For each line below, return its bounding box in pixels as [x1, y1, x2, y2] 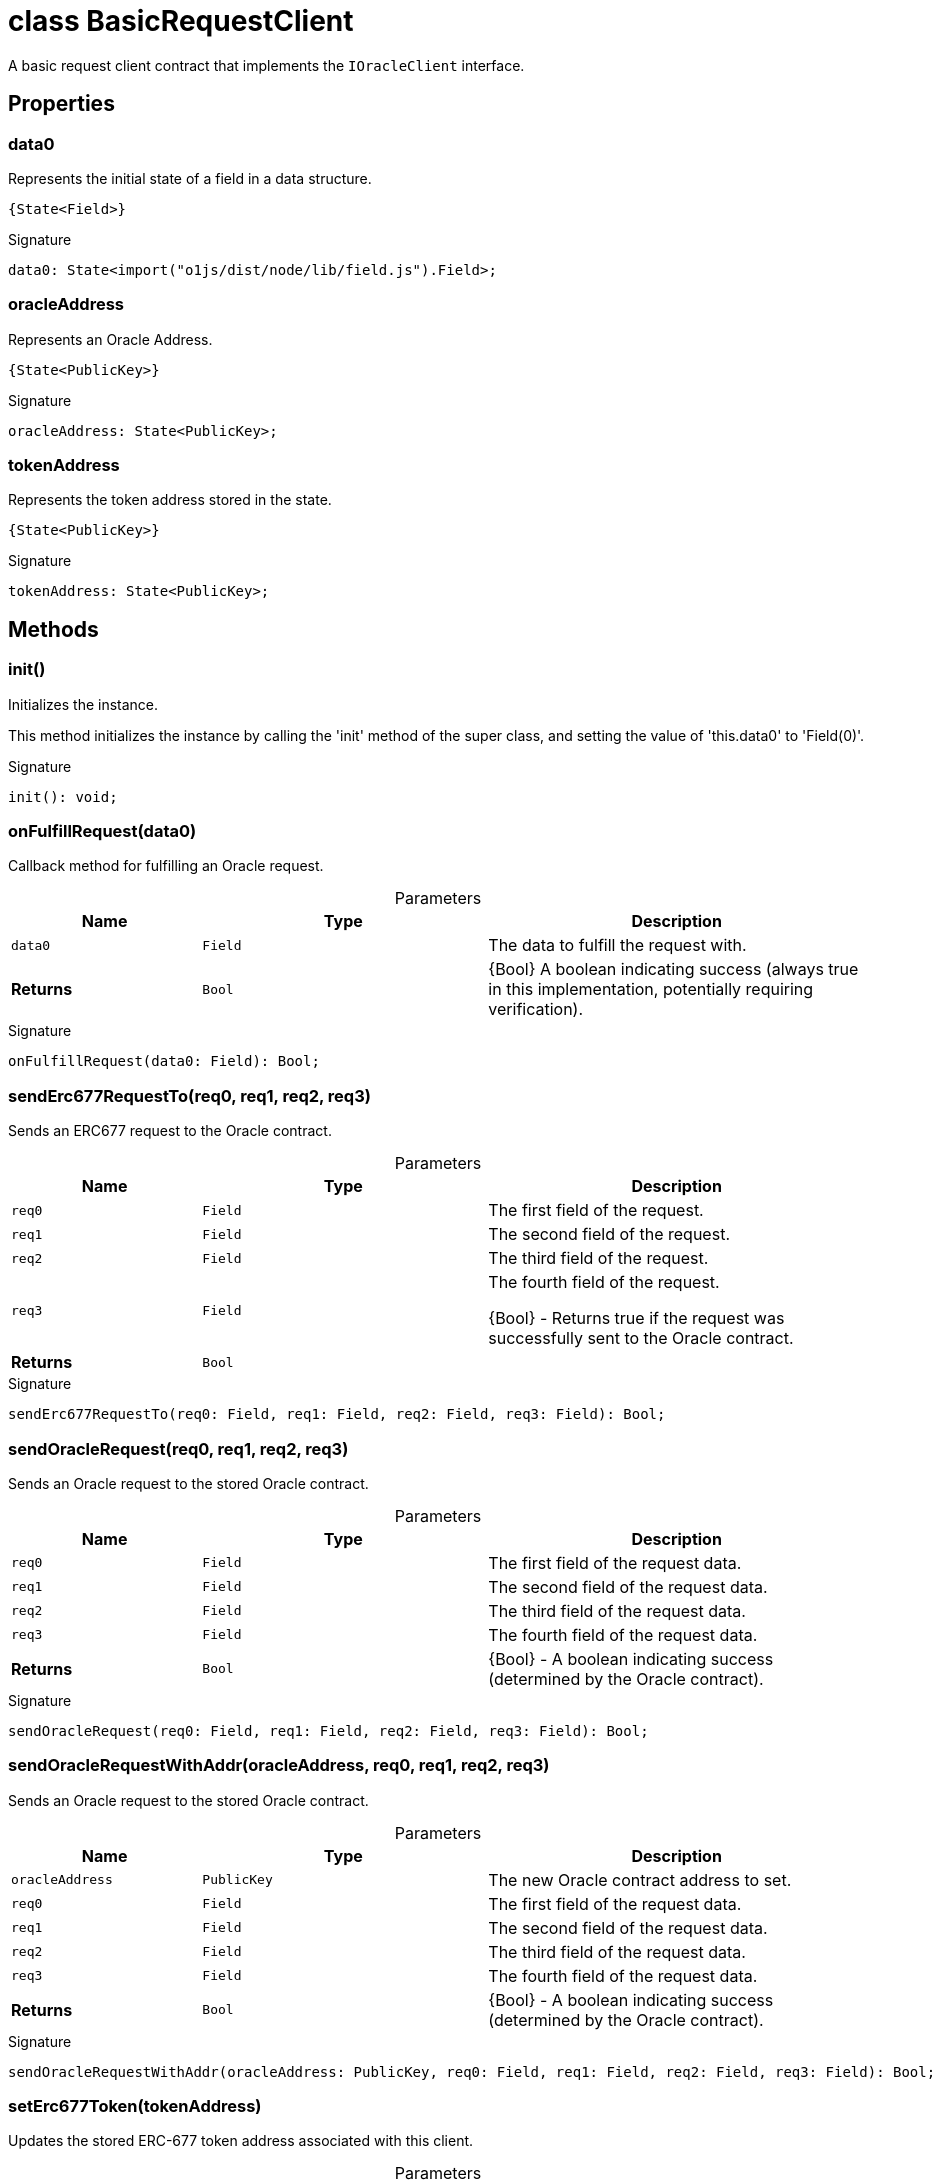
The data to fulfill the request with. [488, 935, 747, 956]
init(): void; [8, 788, 118, 805]
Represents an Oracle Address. [8, 330, 213, 348]
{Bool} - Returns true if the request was [488, 1308, 785, 1329]
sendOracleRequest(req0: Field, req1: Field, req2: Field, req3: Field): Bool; [8, 1722, 649, 1739]
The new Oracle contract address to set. [488, 1869, 792, 1890]
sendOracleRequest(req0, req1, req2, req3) [8, 1438, 349, 1459]
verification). [488, 999, 584, 1020]
